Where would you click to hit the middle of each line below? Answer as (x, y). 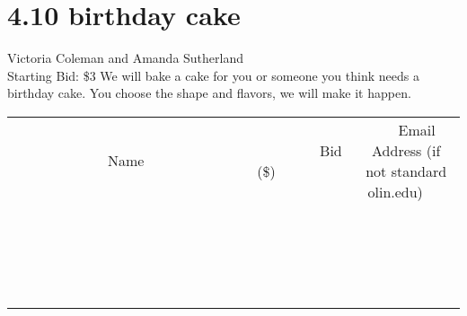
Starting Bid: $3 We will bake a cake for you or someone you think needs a (213, 75)
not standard (406, 171)
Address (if (406, 150)
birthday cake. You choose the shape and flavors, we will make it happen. (209, 93)
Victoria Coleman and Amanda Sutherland (126, 58)
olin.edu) (395, 191)
